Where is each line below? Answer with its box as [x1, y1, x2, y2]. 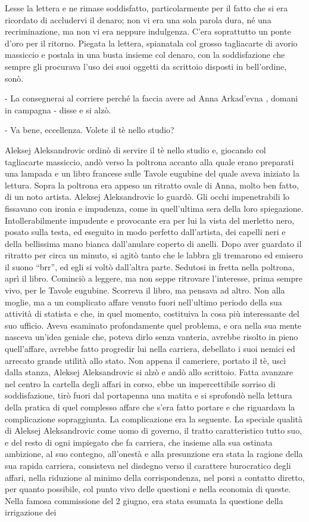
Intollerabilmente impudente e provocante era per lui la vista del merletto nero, [5, 214, 295, 226]
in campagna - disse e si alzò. [5, 103, 111, 116]
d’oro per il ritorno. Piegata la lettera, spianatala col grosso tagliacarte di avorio [5, 36, 298, 49]
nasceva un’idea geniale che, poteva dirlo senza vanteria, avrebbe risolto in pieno [5, 331, 298, 343]
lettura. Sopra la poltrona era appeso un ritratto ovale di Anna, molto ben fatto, [5, 178, 299, 191]
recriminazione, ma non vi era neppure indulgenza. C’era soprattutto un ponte [5, 25, 291, 38]
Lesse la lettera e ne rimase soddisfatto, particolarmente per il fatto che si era [5, 2, 288, 14]
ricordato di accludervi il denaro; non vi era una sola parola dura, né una [5, 13, 271, 26]
